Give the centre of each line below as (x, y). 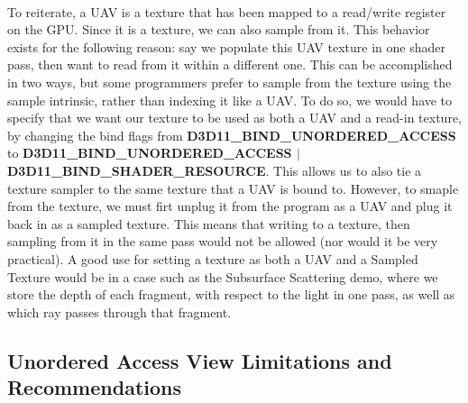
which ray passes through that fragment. (119, 311)
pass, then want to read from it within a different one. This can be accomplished (230, 64)
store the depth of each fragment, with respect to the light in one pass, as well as (231, 294)
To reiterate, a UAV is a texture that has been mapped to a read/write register (227, 11)
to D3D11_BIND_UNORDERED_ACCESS (150, 153)
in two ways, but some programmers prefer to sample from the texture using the (229, 82)
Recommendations (94, 387)
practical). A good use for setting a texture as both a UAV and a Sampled (213, 258)
